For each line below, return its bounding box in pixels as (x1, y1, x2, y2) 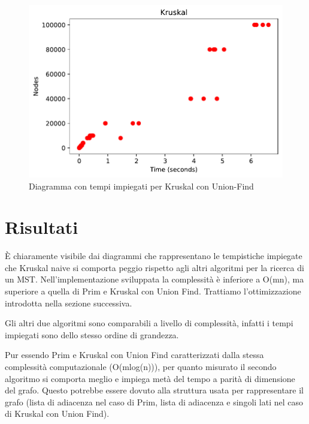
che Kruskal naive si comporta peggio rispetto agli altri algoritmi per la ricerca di (5, 261, 304, 273)
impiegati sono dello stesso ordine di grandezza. (5, 328, 179, 341)
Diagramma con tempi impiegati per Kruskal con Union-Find (29, 179, 254, 192)
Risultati (5, 215, 78, 239)
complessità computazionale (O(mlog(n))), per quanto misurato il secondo (5, 360, 277, 373)
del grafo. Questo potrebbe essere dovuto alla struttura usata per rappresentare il (5, 384, 304, 396)
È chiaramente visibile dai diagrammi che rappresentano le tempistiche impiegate (5, 249, 302, 262)
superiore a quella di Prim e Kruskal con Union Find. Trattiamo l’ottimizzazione (5, 285, 301, 297)
